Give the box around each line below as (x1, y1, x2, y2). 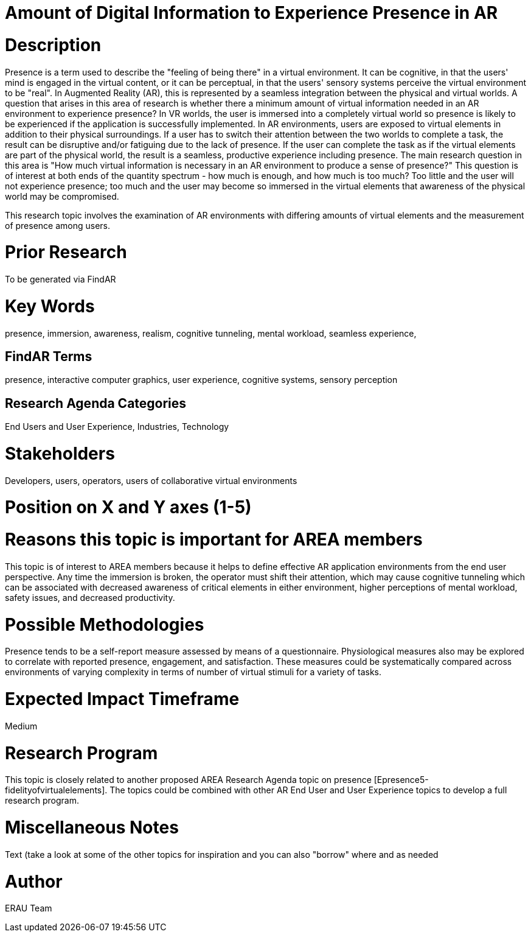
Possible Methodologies (5, 614, 204, 635)
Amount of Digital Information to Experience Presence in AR (5, 2, 498, 23)
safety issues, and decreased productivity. (5, 592, 175, 603)
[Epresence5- (373, 774, 429, 785)
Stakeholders (5, 443, 115, 464)
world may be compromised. (5, 191, 119, 202)
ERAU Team (5, 903, 52, 914)
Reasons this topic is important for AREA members (5, 529, 423, 550)
